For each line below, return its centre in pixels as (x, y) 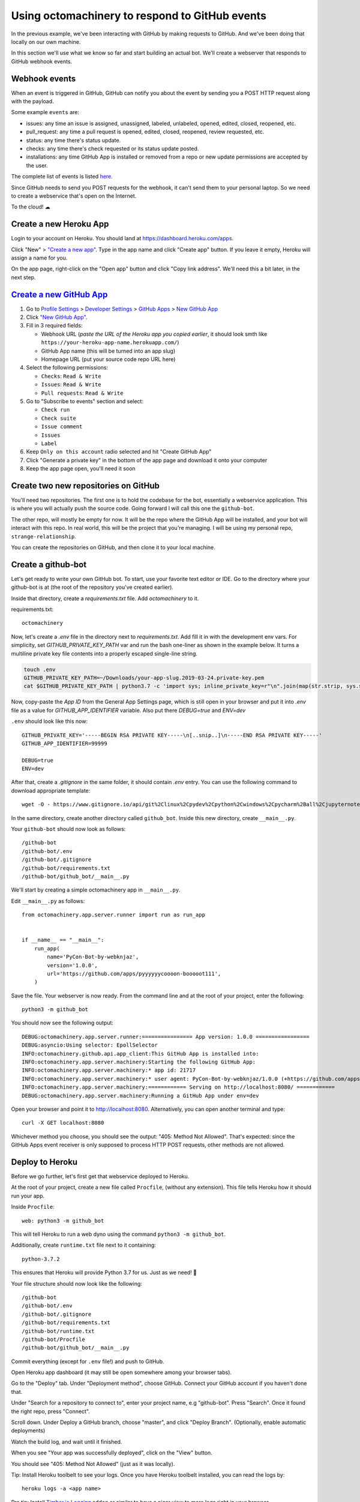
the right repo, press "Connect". (50, 1411)
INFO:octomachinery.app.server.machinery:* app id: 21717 (109, 1070)
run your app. (28, 1196)
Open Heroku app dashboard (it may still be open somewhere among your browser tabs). (121, 1372)
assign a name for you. (39, 258)
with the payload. (32, 102)
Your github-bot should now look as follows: (68, 829)
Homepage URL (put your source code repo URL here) (108, 359)
